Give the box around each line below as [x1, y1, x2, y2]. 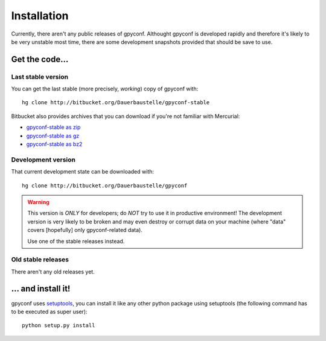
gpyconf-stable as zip [26, 124, 81, 131]
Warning [27, 198, 50, 205]
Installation [11, 9, 69, 22]
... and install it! [11, 284, 71, 294]
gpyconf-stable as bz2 [26, 140, 83, 148]
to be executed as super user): [11, 308, 88, 315]
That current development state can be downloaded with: [11, 168, 154, 175]
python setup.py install [22, 322, 95, 329]
